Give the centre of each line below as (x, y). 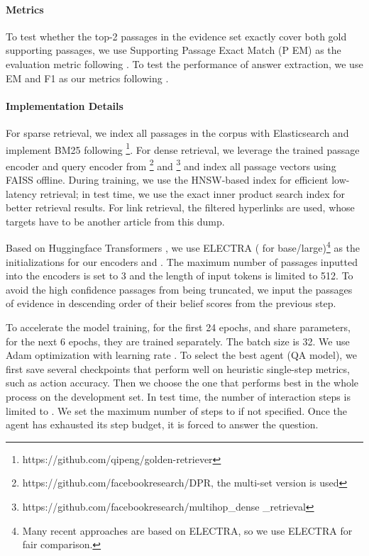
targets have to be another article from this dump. (115, 221)
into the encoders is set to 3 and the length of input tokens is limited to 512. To (180, 276)
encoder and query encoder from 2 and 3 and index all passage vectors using (171, 165)
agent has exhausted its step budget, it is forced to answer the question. (162, 424)
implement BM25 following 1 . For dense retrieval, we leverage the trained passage (183, 148)
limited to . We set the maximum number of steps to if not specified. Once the (176, 410)
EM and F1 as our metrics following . (87, 78)
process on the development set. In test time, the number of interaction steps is (178, 397)
